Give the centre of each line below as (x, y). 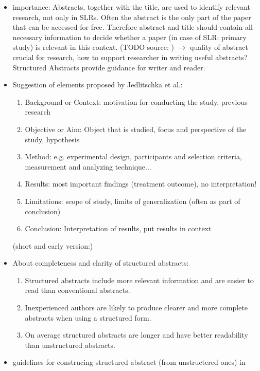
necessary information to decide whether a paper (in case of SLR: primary (129, 37)
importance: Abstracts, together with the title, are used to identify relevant (132, 7)
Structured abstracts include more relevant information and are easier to (139, 280)
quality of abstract (219, 47)
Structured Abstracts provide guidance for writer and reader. (109, 67)
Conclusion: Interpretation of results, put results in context (118, 228)
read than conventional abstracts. (77, 290)
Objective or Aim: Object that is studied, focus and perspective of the (136, 129)
